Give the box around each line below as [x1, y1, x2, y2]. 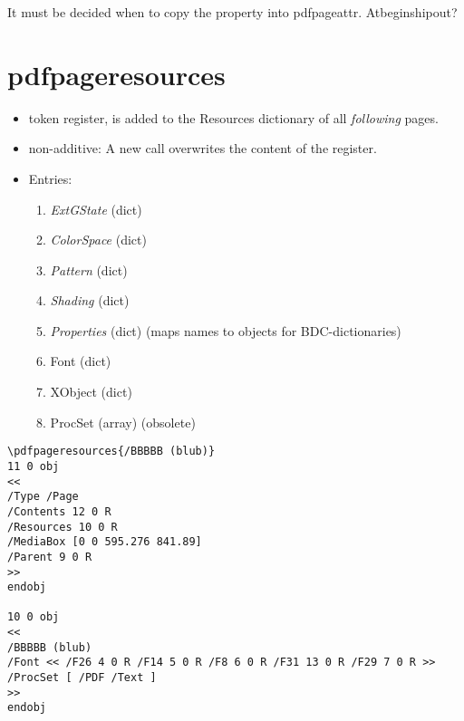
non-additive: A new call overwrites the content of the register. [28, 139, 377, 158]
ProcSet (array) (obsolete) [50, 412, 196, 431]
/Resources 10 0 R [7, 520, 118, 534]
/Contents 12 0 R [7, 505, 111, 518]
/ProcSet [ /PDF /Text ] [7, 671, 157, 685]
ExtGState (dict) [50, 199, 142, 218]
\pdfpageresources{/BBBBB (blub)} [7, 445, 216, 458]
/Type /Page [7, 490, 79, 504]
